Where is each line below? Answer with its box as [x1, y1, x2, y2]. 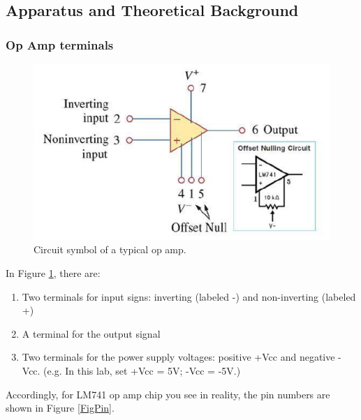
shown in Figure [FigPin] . [6, 400, 115, 415]
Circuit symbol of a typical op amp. [34, 242, 186, 257]
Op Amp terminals [6, 36, 114, 53]
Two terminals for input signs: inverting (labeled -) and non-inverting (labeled [22, 289, 356, 303]
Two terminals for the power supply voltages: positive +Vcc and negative [22, 350, 335, 364]
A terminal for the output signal [22, 326, 161, 340]
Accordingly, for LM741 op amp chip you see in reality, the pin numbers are [6, 387, 330, 401]
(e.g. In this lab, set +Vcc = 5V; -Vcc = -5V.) [43, 363, 241, 377]
